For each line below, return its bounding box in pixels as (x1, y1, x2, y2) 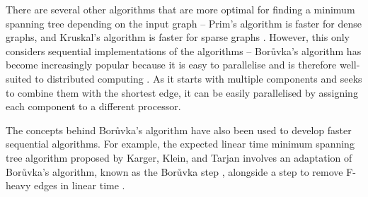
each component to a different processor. (6, 99, 181, 114)
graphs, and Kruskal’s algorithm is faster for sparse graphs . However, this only (6, 30, 350, 44)
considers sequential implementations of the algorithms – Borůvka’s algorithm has (6, 43, 362, 58)
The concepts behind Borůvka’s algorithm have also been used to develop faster (6, 122, 352, 137)
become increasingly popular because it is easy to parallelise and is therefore (6, 57, 337, 72)
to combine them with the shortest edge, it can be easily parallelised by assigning (6, 85, 358, 100)
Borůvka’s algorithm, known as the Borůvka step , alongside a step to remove (6, 164, 343, 179)
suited (6, 71, 32, 85)
